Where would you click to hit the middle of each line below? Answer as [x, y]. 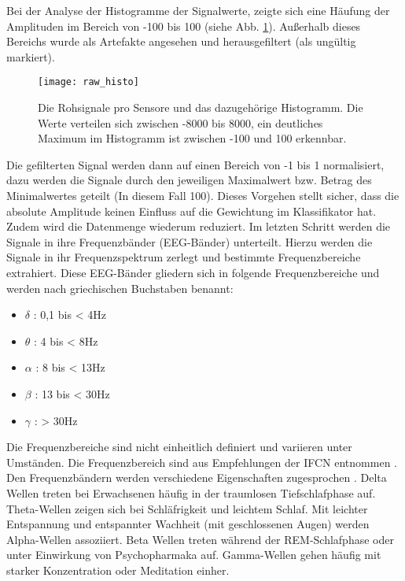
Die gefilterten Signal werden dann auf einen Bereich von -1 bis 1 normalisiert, [195, 164]
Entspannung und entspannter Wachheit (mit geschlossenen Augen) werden [188, 524]
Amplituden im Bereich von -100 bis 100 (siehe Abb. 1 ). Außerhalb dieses [184, 26]
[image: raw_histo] [88, 82]
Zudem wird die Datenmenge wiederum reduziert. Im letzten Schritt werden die [199, 226]
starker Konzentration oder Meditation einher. [118, 570]
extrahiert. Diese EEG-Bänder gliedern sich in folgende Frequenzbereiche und [193, 272]
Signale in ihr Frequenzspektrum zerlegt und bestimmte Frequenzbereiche [184, 257]
